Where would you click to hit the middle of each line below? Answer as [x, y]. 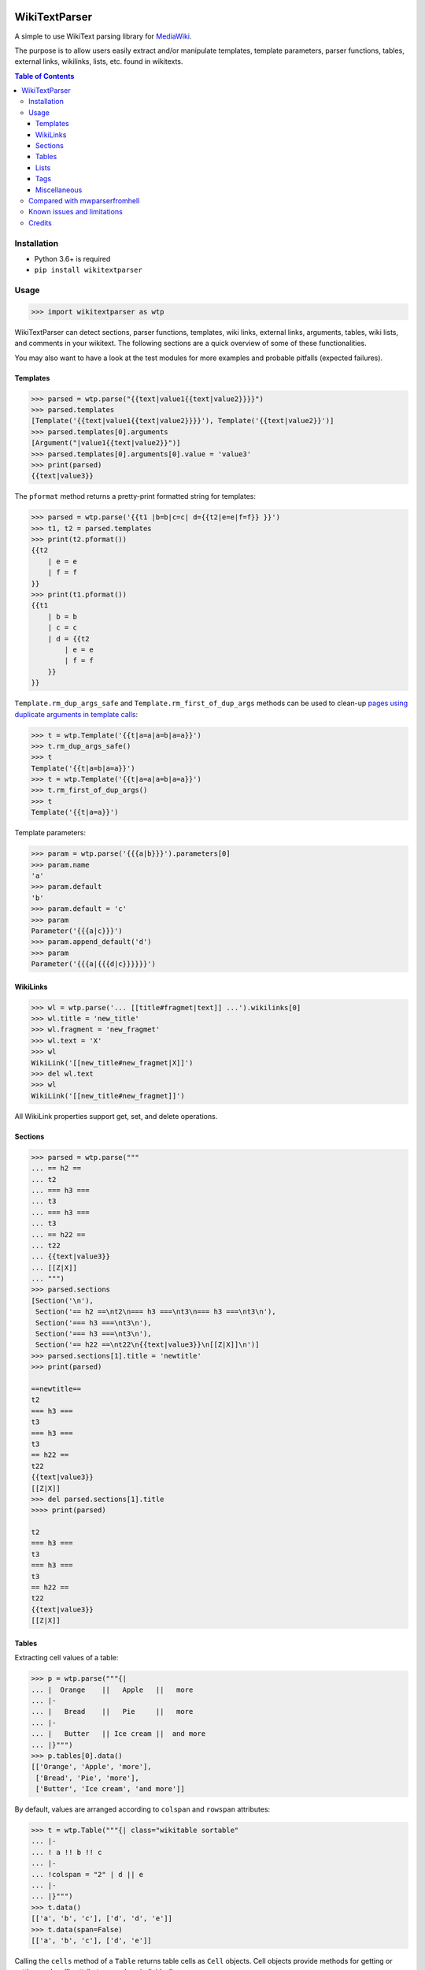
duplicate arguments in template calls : [76, 714]
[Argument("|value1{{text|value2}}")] [106, 443]
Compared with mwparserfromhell [84, 200]
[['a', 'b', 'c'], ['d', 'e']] [92, 1940]
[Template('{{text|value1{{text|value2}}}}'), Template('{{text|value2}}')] [183, 421]
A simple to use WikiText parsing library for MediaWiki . [103, 36]
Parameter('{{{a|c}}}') [77, 931]
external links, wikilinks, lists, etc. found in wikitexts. [99, 61]
